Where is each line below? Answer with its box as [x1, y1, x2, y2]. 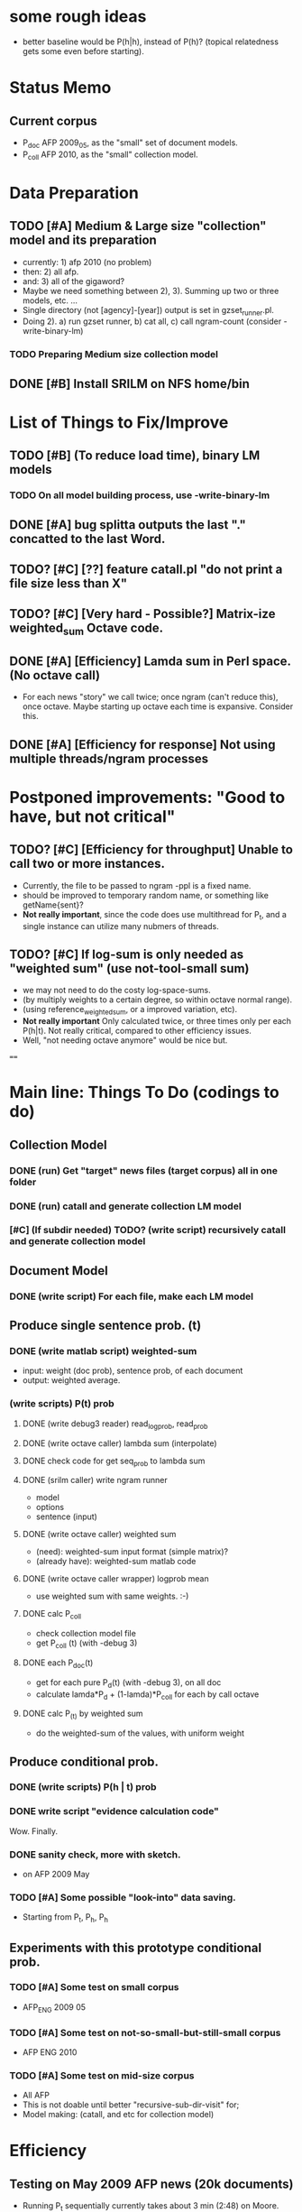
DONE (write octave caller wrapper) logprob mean [22, 1573, 209, 1584]
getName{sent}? [22, 899, 84, 910]
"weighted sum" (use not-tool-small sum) [9, 961, 250, 976]
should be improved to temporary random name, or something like [22, 889, 269, 900]
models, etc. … [22, 295, 78, 306]
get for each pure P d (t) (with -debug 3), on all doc [35, 1676, 222, 1690]
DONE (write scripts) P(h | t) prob [9, 1781, 157, 1793]
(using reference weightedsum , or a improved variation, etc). [22, 1004, 237, 1017]
